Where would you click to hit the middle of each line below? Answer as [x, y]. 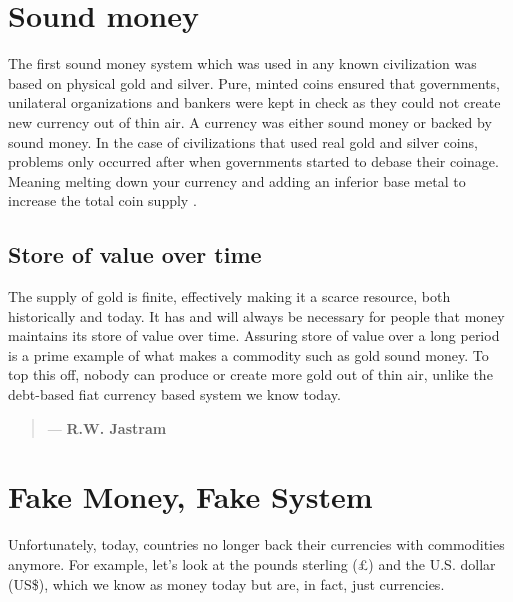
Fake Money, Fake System [190, 496]
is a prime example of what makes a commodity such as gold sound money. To [248, 354]
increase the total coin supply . [102, 200]
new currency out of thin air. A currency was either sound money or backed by [250, 121]
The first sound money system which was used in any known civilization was [242, 63]
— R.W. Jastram [107, 427]
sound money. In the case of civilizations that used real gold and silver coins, [243, 141]
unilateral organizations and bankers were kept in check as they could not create [254, 102]
